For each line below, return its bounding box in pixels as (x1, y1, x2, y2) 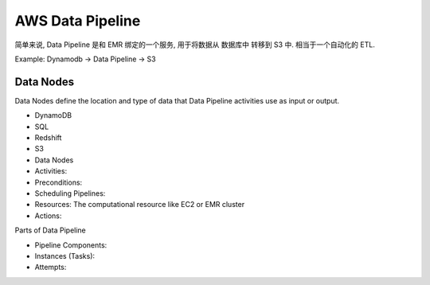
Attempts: (34, 263, 67, 272)
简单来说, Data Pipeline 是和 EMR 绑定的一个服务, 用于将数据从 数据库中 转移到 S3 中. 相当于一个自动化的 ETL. (14, 40, 376, 49)
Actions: (34, 211, 62, 221)
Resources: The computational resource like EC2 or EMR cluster (34, 200, 245, 209)
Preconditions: (34, 178, 83, 187)
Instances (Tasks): (34, 251, 96, 260)
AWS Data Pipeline (14, 12, 141, 29)
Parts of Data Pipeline (14, 225, 87, 235)
